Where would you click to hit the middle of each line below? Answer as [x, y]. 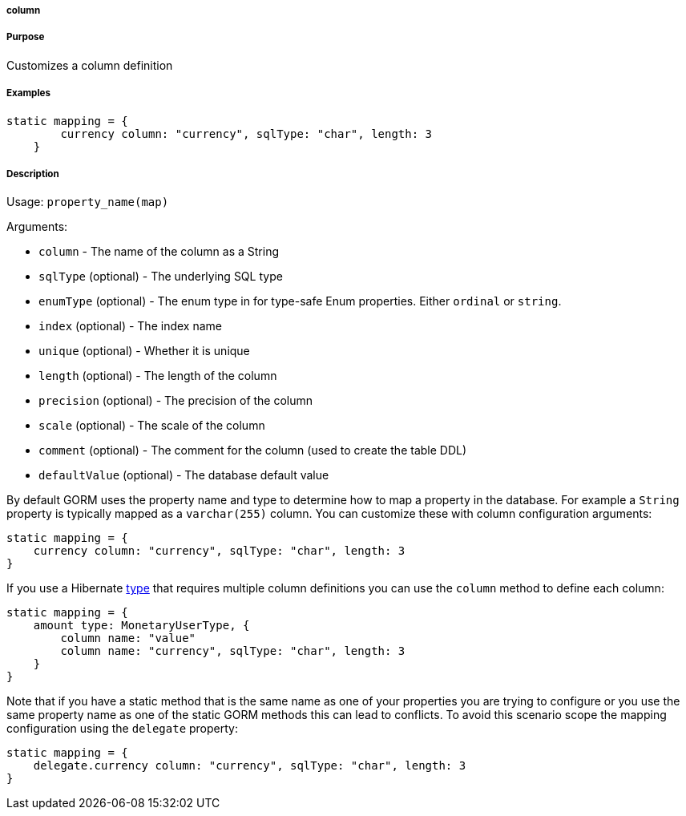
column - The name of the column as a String [159, 252]
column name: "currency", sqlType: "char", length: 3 [233, 651]
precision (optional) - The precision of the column [176, 401]
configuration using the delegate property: [122, 729]
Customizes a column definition [90, 65]
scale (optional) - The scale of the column [152, 426]
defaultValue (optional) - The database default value [184, 475]
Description [33, 174]
